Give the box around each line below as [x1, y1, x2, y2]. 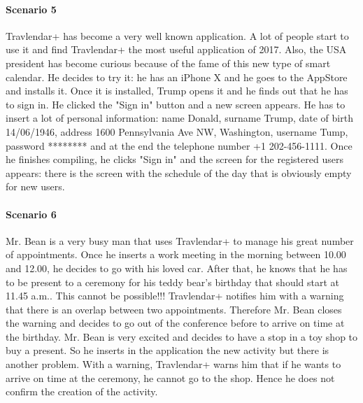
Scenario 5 [6, 1, 57, 16]
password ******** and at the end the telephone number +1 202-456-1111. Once [6, 138, 353, 153]
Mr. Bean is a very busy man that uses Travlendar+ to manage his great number [6, 233, 354, 248]
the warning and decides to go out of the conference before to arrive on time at [6, 316, 345, 330]
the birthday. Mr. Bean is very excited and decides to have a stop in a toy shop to [6, 329, 358, 344]
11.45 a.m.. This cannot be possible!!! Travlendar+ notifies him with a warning [6, 288, 344, 303]
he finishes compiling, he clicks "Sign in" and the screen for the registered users [6, 152, 343, 167]
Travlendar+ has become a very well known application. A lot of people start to [6, 28, 349, 43]
